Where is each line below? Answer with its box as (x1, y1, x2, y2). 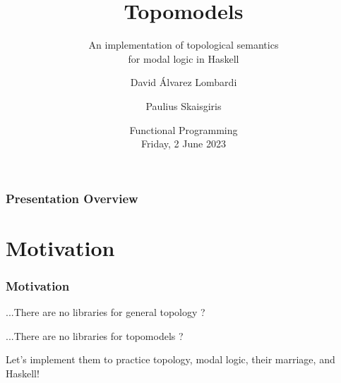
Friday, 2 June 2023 (141, 136, 226, 151)
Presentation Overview (6, 189, 138, 207)
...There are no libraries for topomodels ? (6, 328, 184, 343)
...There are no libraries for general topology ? (6, 305, 205, 320)
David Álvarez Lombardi (130, 75, 237, 90)
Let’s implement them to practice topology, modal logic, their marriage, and (6, 352, 335, 367)
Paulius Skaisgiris (145, 98, 222, 113)
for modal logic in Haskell (128, 51, 239, 66)
